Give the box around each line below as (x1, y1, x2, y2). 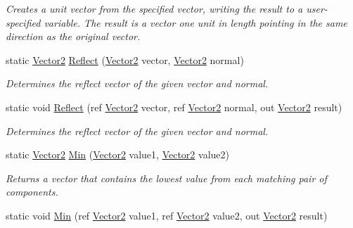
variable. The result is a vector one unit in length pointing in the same (44, 15, 347, 30)
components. (6, 184, 58, 199)
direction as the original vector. (6, 29, 141, 44)
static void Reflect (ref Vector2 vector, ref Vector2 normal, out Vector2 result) (6, 99, 342, 114)
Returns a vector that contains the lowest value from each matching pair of (6, 170, 327, 185)
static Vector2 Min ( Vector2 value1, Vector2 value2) (6, 147, 229, 162)
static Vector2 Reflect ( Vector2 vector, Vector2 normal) (6, 52, 244, 67)
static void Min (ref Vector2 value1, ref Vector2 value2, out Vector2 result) (6, 208, 328, 222)
